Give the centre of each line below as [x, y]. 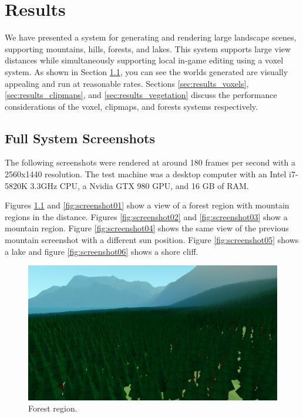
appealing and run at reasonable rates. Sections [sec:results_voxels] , [127, 83]
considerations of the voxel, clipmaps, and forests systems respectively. [131, 106]
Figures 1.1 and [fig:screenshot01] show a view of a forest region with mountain [147, 205]
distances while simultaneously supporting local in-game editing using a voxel [144, 60]
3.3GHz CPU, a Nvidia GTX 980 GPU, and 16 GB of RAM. [139, 185]
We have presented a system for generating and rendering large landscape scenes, [151, 37]
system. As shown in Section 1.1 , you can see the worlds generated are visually [147, 71]
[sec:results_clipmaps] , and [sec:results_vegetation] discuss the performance [141, 95]
